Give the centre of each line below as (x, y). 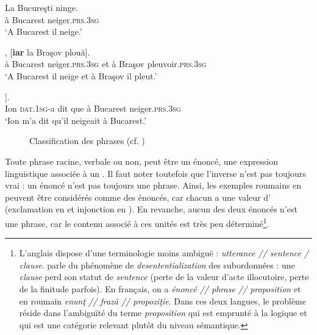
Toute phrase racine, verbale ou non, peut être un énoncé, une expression (142, 161)
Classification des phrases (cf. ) (87, 141)
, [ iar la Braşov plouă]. (48, 52)
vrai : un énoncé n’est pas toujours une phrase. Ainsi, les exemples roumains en (153, 185)
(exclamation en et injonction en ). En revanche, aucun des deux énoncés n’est (151, 209)
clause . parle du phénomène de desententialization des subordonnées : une (157, 265)
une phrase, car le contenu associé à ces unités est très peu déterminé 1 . (137, 222)
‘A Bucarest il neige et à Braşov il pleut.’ (81, 75)
